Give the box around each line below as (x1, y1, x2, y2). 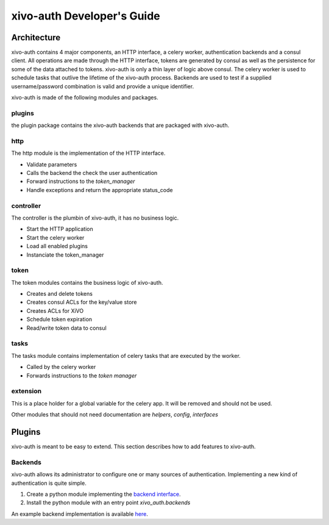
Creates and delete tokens (26, 290, 93, 298)
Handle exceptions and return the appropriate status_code (26, 186, 173, 193)
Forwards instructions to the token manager (26, 372, 137, 379)
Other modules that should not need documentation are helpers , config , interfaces (11, 411, 219, 418)
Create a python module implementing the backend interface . (26, 490, 181, 498)
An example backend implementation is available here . (11, 510, 149, 518)
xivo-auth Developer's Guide (11, 9, 161, 23)
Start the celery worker (26, 234, 85, 241)
